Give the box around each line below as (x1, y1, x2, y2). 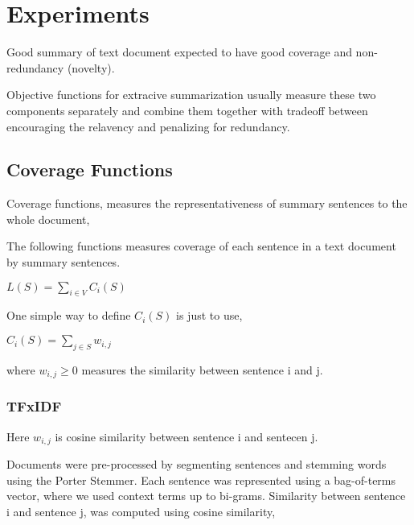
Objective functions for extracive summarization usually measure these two (6, 86, 376, 103)
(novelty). (67, 59, 115, 76)
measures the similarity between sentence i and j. (81, 361, 323, 378)
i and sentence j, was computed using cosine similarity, (6, 502, 276, 519)
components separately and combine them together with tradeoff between (6, 101, 368, 118)
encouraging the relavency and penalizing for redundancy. (6, 118, 290, 134)
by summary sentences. (6, 254, 121, 271)
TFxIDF (6, 396, 62, 416)
